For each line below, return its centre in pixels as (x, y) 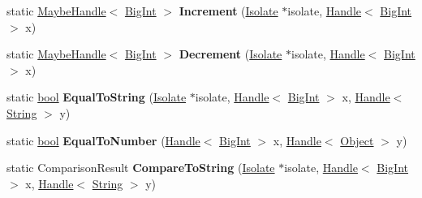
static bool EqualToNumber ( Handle (103, 140)
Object (357, 140)
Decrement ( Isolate (230, 54)
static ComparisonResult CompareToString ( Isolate (141, 168)
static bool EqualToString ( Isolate (97, 97)
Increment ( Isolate (228, 11)
